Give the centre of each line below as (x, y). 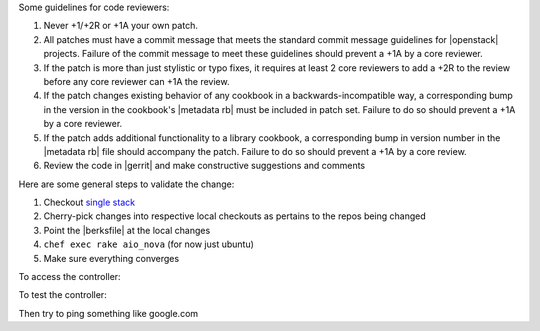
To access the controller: (69, 277)
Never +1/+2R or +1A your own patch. (121, 26)
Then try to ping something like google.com (108, 313)
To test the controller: (62, 295)
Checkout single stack (89, 202)
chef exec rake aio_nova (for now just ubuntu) (149, 244)
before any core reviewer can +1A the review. (136, 81)
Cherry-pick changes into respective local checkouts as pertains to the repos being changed (235, 216)
